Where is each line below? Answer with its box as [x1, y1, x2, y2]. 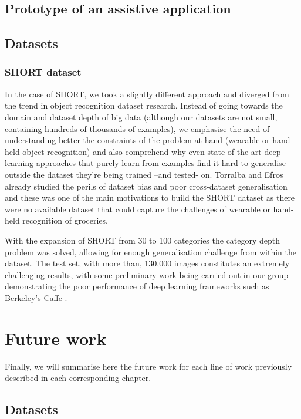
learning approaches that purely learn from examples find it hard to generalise [5, 157, 286, 169]
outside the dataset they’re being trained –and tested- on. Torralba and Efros [5, 168, 283, 180]
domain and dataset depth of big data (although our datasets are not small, [5, 110, 278, 123]
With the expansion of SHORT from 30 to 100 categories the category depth [5, 234, 280, 246]
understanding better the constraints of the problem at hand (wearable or [5, 134, 270, 146]
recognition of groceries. [22, 214, 108, 227]
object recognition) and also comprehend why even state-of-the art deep [22, 145, 281, 157]
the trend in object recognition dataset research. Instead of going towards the [5, 99, 283, 111]
